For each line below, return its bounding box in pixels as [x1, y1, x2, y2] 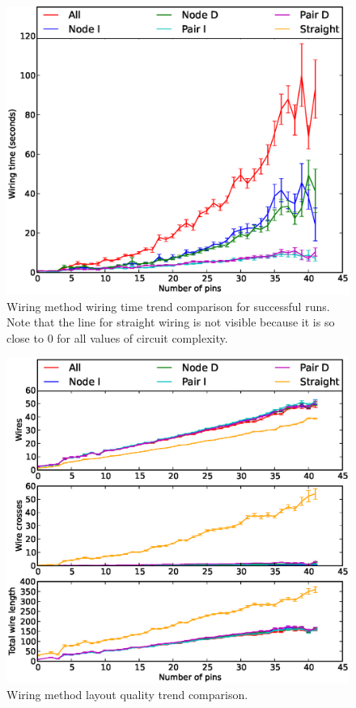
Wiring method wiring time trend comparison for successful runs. [6, 297, 330, 314]
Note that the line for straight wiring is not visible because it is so [6, 313, 335, 331]
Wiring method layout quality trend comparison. [6, 686, 248, 703]
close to [6, 329, 44, 346]
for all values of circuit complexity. [57, 329, 228, 346]
